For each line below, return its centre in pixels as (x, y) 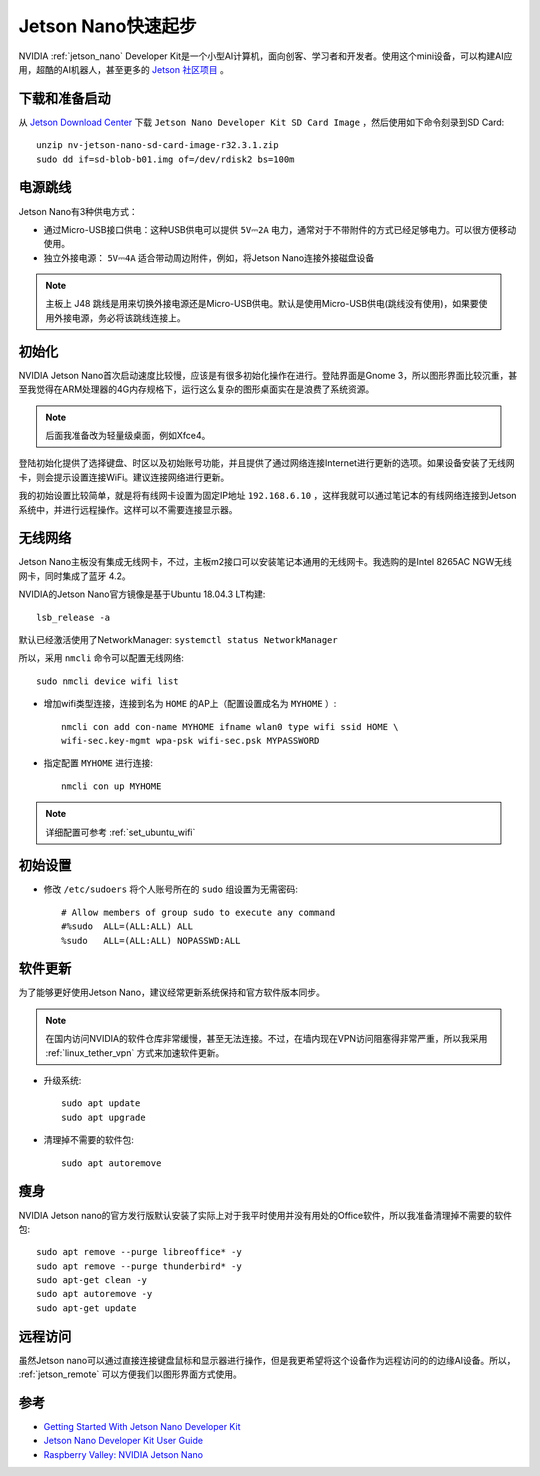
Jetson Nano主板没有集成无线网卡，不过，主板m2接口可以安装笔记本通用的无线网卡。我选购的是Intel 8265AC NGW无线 (265, 562)
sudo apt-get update (86, 1308)
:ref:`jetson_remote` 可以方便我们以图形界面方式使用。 (130, 1374)
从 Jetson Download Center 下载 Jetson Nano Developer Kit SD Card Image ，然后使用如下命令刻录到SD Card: (261, 122)
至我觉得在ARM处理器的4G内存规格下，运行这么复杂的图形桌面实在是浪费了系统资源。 (196, 389)
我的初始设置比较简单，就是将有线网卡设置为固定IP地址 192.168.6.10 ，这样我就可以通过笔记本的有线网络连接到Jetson (267, 496)
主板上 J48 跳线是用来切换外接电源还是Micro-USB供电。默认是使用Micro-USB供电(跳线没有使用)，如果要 (262, 304)
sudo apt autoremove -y (94, 1294)
